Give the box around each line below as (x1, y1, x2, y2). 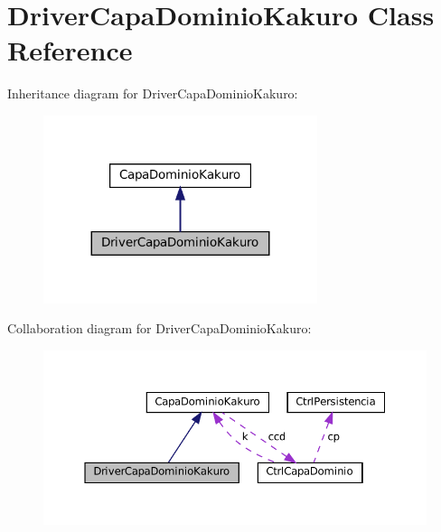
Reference (7, 32, 133, 69)
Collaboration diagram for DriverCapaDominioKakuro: (7, 319, 312, 338)
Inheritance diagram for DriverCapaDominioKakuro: (7, 84, 298, 103)
